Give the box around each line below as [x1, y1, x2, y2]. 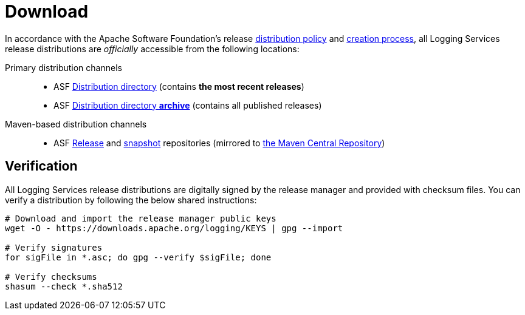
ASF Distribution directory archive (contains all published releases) [53, 100, 322, 110]
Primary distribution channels [5, 62, 122, 73]
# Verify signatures [5, 242, 103, 252]
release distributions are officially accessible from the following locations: [5, 43, 300, 54]
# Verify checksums [5, 271, 97, 282]
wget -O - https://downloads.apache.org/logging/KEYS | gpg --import [5, 223, 343, 233]
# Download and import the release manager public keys [5, 213, 276, 223]
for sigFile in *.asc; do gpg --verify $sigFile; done [5, 252, 272, 262]
